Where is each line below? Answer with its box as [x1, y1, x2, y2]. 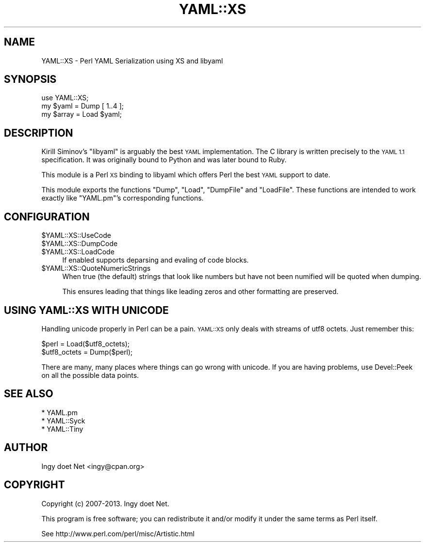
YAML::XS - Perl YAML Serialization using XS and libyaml [41, 56, 223, 65]
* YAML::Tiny [41, 424, 83, 433]
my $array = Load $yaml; [41, 110, 122, 119]
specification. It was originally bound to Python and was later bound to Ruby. [41, 156, 287, 164]
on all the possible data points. [41, 371, 139, 379]
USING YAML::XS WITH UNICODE [4, 304, 169, 316]
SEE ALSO [4, 388, 53, 400]
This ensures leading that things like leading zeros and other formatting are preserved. [62, 287, 339, 296]
